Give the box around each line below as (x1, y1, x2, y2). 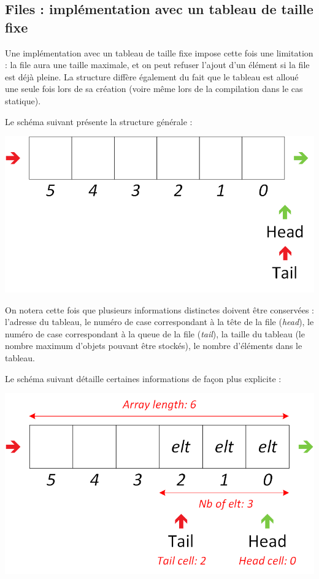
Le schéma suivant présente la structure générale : (5, 115, 193, 128)
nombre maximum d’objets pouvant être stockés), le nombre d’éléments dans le (5, 339, 302, 352)
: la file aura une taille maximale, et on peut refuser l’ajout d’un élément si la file (5, 58, 310, 71)
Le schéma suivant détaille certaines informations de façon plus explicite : (5, 372, 282, 385)
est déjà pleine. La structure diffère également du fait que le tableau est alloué (5, 70, 299, 83)
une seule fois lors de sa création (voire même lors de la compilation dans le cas (5, 82, 303, 95)
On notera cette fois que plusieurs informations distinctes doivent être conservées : (5, 303, 314, 316)
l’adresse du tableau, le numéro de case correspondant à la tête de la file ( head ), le (5, 315, 314, 328)
